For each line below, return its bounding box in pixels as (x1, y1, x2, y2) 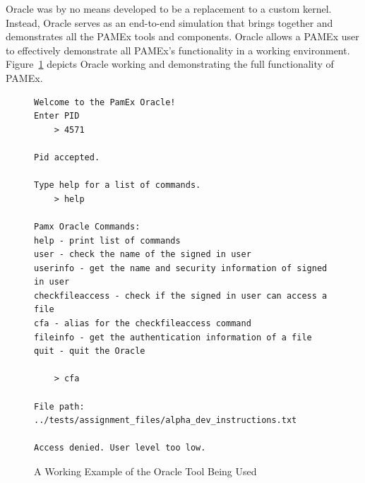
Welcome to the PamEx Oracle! (34, 97, 176, 107)
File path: (34, 401, 85, 412)
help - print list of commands (34, 235, 181, 246)
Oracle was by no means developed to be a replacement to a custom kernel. (6, 1, 332, 16)
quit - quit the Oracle (34, 346, 145, 357)
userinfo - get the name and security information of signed (34, 263, 328, 273)
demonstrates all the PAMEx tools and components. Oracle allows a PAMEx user (6, 29, 359, 44)
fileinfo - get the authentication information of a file (34, 332, 312, 342)
